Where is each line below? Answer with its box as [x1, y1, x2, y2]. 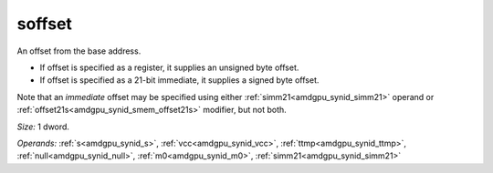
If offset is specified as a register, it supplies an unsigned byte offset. [39, 62, 299, 73]
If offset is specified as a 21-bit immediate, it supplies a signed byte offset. [39, 75, 320, 86]
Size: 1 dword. [16, 121, 70, 132]
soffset [16, 14, 73, 34]
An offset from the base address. [16, 46, 142, 56]
